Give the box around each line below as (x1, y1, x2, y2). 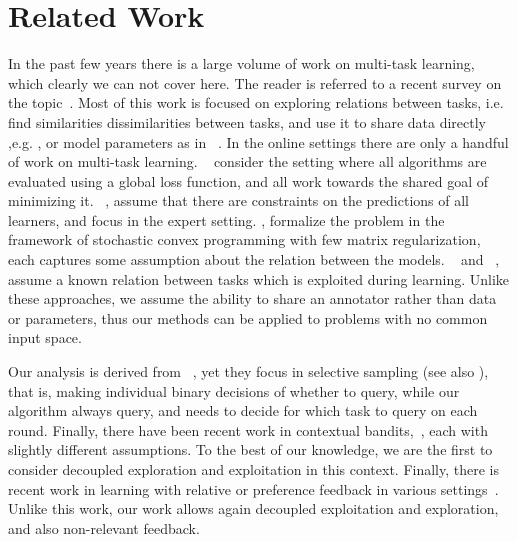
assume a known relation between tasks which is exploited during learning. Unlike (8, 268, 510, 289)
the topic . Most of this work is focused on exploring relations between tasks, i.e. (8, 92, 504, 113)
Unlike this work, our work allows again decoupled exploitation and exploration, (8, 498, 499, 519)
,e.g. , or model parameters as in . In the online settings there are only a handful (8, 131, 509, 152)
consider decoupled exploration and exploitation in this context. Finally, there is (8, 459, 499, 479)
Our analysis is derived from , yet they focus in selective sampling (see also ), (8, 361, 489, 382)
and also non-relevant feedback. (8, 517, 200, 538)
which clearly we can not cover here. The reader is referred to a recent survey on (8, 72, 502, 93)
